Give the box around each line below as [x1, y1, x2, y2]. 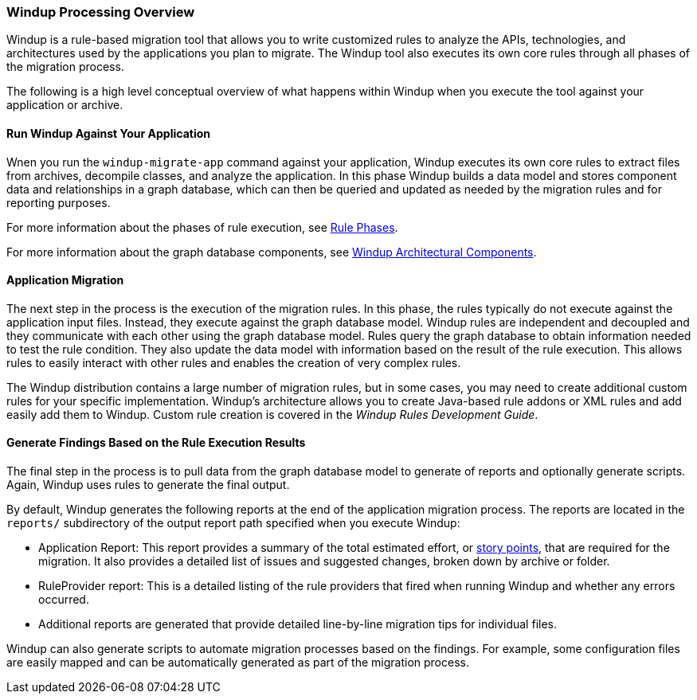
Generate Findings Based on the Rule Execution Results [6, 436, 306, 450]
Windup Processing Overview [6, 4, 195, 20]
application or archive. [6, 98, 123, 112]
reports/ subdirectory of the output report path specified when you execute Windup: [6, 516, 460, 530]
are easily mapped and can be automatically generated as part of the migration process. [6, 655, 469, 670]
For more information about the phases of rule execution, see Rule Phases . [6, 220, 398, 234]
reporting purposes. [6, 195, 111, 209]
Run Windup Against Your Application [6, 126, 210, 140]
